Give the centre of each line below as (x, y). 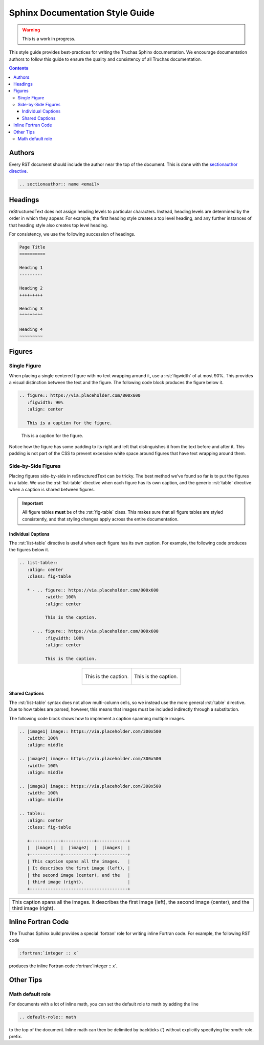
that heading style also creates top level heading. (59, 225)
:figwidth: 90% (45, 402)
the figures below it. (29, 550)
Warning (31, 30)
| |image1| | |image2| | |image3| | (79, 848)
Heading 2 (31, 288)
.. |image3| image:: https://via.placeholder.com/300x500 (90, 786)
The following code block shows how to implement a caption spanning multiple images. (97, 718)
